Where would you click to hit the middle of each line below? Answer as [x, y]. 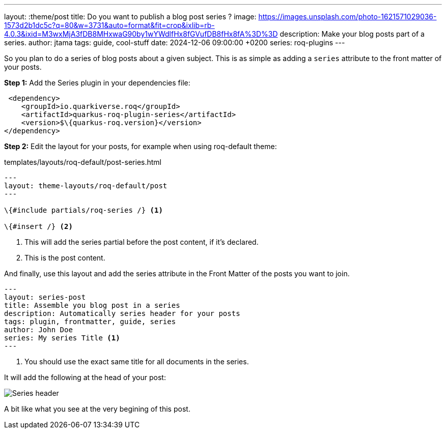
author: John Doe [38, 330]
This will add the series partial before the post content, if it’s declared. [142, 242]
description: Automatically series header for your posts [122, 313]
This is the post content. [65, 258]
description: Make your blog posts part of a [352, 34]
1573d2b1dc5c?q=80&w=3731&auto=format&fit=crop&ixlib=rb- [109, 25]
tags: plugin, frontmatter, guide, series [90, 322]
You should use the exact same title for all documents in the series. [137, 362]
